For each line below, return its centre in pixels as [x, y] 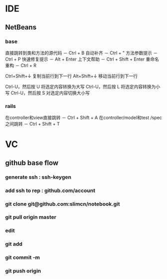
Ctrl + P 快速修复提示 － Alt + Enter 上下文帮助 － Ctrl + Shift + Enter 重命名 [82, 59]
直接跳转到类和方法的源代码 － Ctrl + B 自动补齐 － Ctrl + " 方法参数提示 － [82, 52]
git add [14, 244]
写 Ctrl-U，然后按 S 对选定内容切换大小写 [48, 92]
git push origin [23, 271]
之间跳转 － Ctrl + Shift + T [32, 124]
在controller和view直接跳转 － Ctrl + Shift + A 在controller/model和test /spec [83, 117]
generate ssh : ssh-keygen [38, 177]
